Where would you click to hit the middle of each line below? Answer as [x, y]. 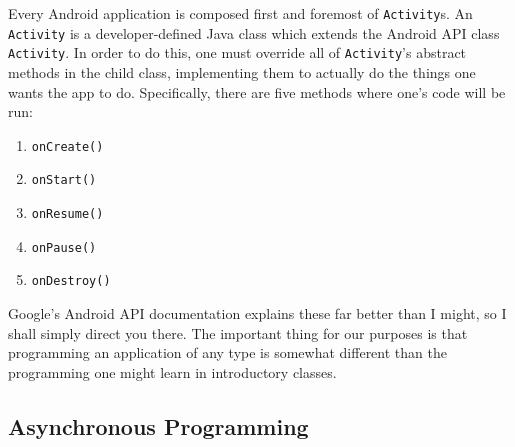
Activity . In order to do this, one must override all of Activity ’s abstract [237, 52]
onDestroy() [71, 281]
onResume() [67, 214]
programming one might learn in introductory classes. [172, 371]
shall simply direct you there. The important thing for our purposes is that [238, 332]
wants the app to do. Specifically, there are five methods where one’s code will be [257, 91]
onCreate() [67, 146]
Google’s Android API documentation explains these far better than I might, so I [257, 313]
